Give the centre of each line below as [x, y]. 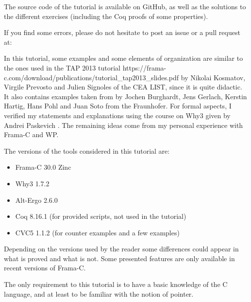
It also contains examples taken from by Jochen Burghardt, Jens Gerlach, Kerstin [125, 96]
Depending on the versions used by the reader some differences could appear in [121, 249]
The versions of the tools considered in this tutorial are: [87, 151]
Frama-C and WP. [31, 134]
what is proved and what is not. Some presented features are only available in [119, 258]
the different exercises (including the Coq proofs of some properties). [106, 16]
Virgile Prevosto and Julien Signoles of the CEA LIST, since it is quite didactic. [123, 87]
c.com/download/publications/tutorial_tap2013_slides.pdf [92, 77]
